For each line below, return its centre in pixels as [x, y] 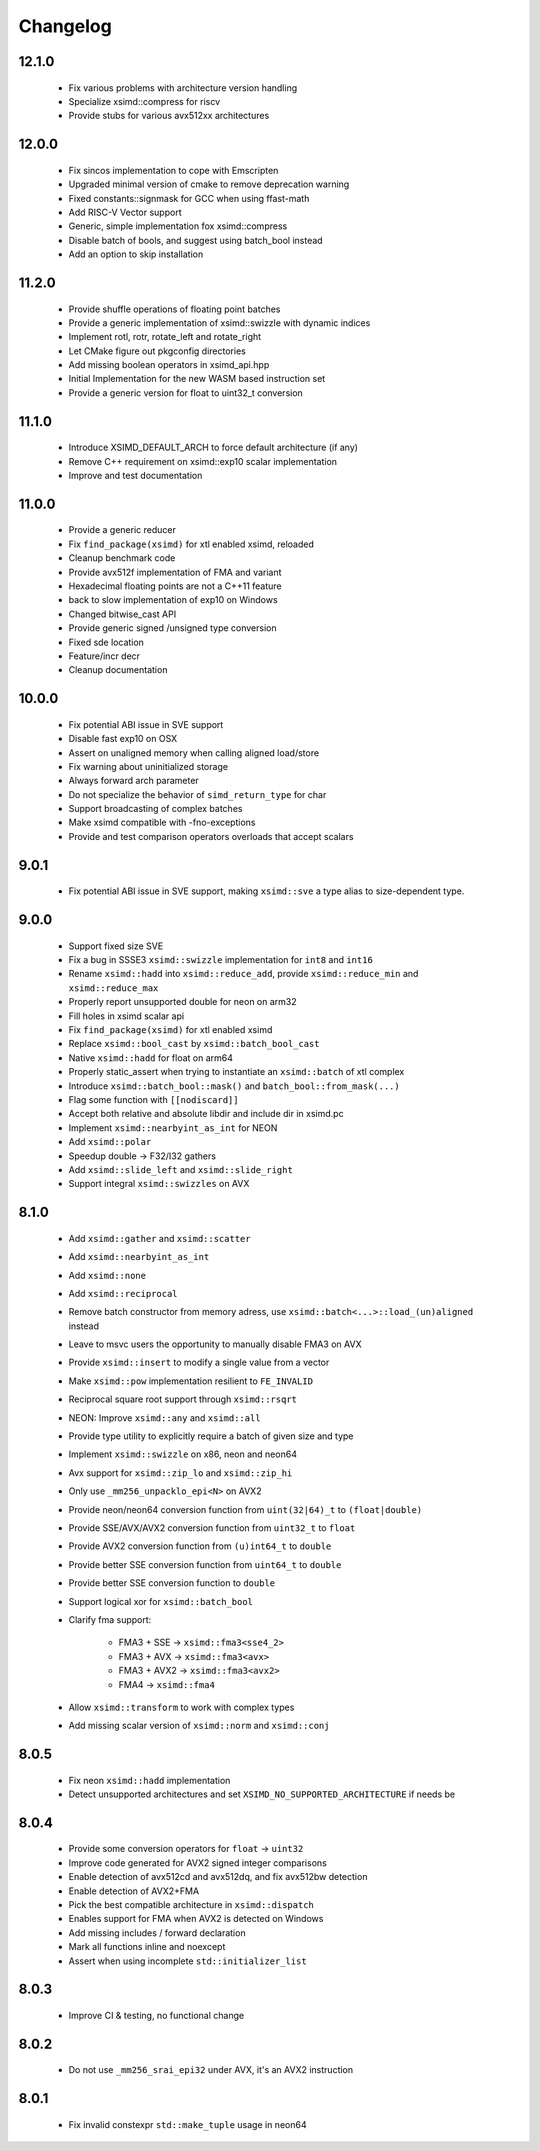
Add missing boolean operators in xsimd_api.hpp [169, 365]
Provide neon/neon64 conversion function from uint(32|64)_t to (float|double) [245, 1509]
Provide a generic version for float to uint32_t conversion [186, 392]
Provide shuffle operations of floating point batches [174, 309]
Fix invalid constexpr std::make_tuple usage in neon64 [187, 2124]
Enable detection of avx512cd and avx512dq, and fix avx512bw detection [218, 1877]
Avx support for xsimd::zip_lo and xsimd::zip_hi [180, 1472]
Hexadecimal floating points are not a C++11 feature [175, 586]
